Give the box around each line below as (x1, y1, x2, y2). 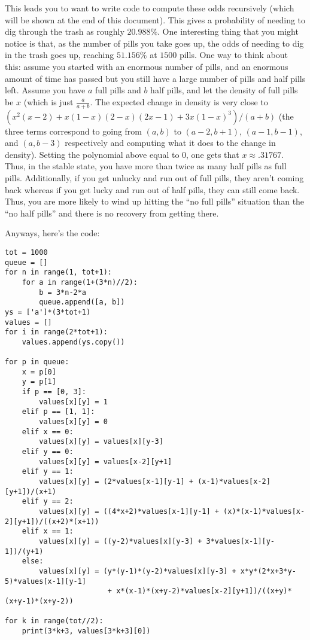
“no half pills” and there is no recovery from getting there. (5, 206, 219, 219)
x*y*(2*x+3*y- (240, 566, 296, 575)
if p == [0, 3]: (22, 388, 87, 397)
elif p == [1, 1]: (22, 407, 95, 416)
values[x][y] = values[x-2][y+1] (39, 457, 172, 466)
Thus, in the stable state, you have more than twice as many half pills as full (5, 160, 287, 172)
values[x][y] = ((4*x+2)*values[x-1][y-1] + (39, 507, 219, 516)
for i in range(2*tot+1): (5, 328, 108, 337)
